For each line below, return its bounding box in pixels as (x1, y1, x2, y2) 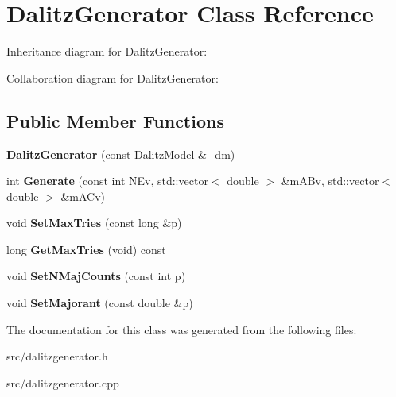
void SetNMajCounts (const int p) (6, 268, 186, 284)
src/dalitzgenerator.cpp (6, 374, 119, 391)
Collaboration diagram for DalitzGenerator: (6, 69, 219, 86)
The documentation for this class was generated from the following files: (6, 321, 357, 337)
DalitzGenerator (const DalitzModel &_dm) (6, 145, 235, 162)
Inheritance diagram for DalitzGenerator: (6, 43, 208, 60)
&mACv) (60, 187, 106, 204)
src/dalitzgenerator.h (6, 348, 108, 364)
